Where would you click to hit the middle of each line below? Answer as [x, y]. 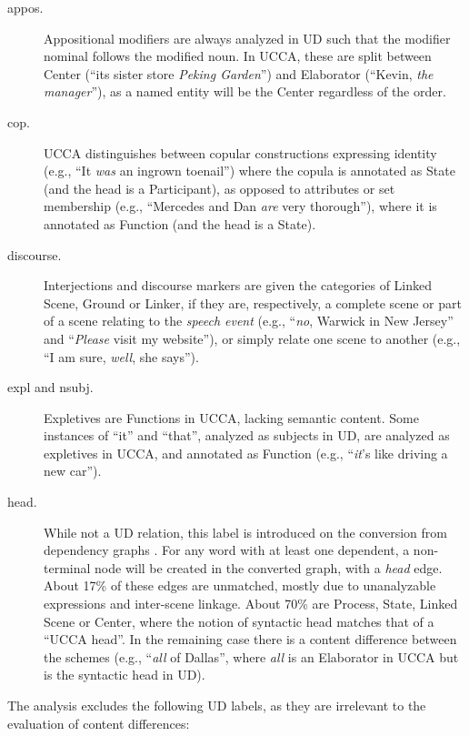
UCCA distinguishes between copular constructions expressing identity [240, 152]
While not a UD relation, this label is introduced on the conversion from [245, 532]
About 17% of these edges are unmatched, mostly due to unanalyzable [240, 585]
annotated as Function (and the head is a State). [180, 223]
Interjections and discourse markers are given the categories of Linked [238, 285]
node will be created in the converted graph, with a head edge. [269, 567]
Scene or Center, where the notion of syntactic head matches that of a [239, 621]
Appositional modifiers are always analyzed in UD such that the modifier [247, 38]
